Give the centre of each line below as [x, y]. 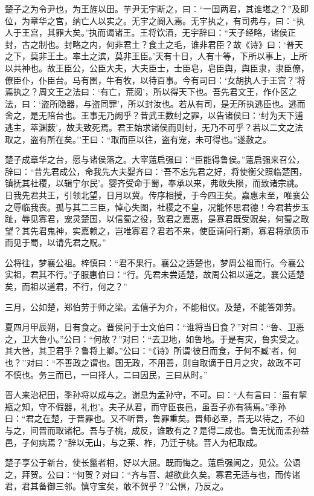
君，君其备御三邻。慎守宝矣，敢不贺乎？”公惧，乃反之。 [117, 486]
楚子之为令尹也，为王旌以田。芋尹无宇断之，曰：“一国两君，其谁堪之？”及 [153, 8]
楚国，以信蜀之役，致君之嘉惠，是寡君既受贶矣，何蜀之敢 [195, 219]
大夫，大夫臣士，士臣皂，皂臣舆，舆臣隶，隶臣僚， [207, 67]
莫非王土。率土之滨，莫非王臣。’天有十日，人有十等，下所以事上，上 [164, 56]
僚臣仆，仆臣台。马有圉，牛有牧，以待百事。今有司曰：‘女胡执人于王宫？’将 [155, 80]
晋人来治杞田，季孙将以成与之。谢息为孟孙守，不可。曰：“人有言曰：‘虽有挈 [156, 395]
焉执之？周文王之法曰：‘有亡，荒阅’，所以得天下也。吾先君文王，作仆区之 [151, 92]
